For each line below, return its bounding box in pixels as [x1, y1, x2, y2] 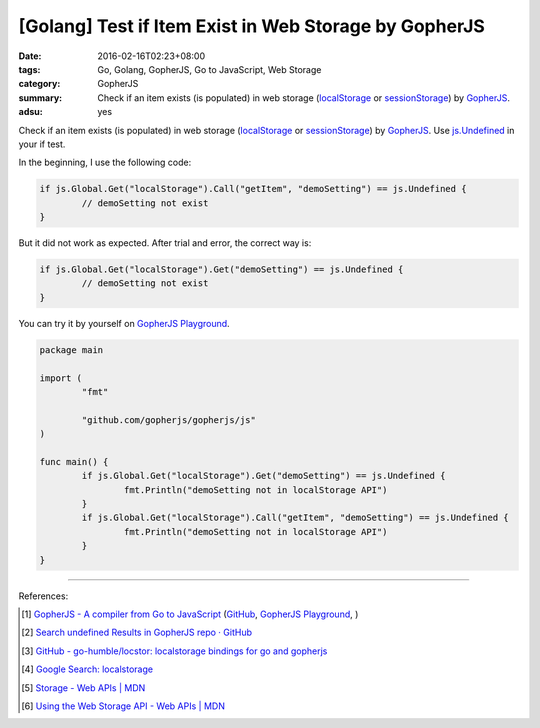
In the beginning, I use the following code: [18, 156, 192, 169]
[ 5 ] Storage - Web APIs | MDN [21, 681, 146, 694]
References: [18, 590, 69, 602]
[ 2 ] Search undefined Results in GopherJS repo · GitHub [21, 626, 252, 639]
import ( [39, 372, 83, 384]
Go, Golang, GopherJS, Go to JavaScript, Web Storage [97, 63, 322, 75]
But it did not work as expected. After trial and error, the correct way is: [18, 237, 312, 249]
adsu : [18, 106, 44, 118]
